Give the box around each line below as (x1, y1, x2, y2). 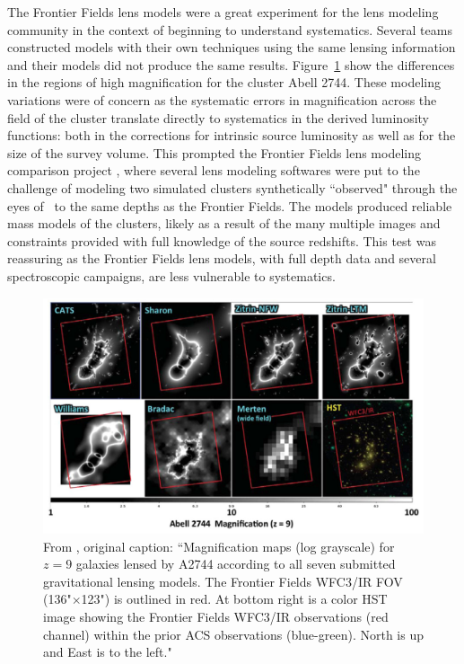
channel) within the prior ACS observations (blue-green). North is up (43, 624, 424, 643)
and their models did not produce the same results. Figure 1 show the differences (7, 55, 455, 74)
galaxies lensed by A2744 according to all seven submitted (75, 554, 396, 573)
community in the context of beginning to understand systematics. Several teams (7, 20, 452, 39)
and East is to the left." (43, 642, 172, 661)
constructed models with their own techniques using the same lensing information (7, 38, 456, 57)
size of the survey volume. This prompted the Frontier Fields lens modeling (7, 143, 421, 162)
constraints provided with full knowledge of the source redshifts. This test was (7, 231, 436, 250)
